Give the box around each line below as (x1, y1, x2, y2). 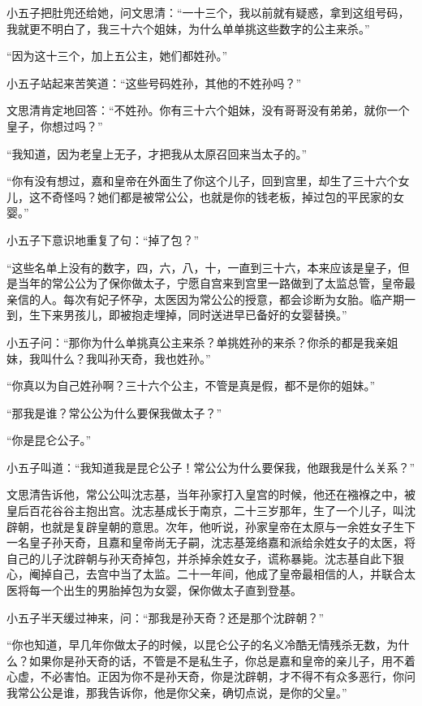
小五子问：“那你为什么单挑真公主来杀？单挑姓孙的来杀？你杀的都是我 (6, 333, 376, 350)
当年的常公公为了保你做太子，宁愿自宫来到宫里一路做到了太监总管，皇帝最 (17, 275, 416, 292)
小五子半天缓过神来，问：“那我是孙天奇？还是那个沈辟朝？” (6, 609, 325, 626)
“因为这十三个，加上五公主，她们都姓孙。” (6, 47, 228, 64)
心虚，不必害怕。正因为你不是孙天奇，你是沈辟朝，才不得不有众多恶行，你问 (6, 668, 416, 685)
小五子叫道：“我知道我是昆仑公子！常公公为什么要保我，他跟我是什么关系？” (6, 458, 416, 475)
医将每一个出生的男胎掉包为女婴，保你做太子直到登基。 (6, 582, 302, 599)
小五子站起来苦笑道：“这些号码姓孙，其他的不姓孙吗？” (6, 74, 302, 91)
